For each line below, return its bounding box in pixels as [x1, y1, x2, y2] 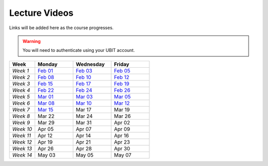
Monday [37, 61, 58, 68]
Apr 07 [75, 125, 92, 132]
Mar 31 [75, 119, 92, 126]
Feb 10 [75, 74, 91, 81]
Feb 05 [114, 67, 131, 74]
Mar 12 [114, 99, 130, 106]
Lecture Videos [9, 7, 74, 18]
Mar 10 [75, 99, 92, 106]
